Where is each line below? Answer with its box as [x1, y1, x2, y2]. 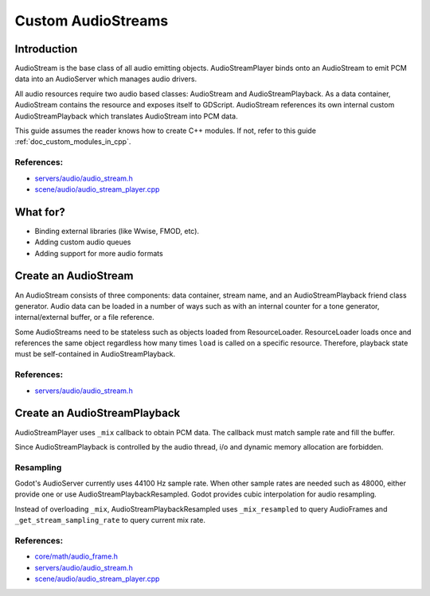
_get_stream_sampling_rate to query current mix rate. [14, 516, 206, 525]
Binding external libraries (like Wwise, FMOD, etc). [34, 226, 199, 236]
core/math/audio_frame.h [34, 551, 119, 561]
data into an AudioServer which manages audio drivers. [14, 74, 197, 84]
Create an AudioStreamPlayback [14, 407, 181, 420]
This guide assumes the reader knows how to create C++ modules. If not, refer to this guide [14, 126, 316, 135]
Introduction [14, 42, 78, 56]
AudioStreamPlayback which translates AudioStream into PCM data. [14, 111, 238, 121]
